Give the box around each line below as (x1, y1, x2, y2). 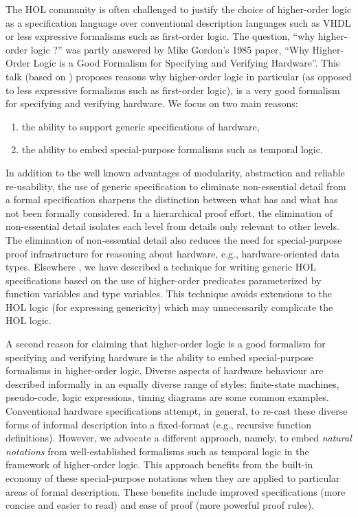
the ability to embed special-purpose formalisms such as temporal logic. (21, 142, 323, 157)
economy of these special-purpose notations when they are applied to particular (5, 471, 340, 485)
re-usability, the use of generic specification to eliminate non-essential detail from (5, 179, 346, 193)
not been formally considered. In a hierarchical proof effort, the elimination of (5, 205, 333, 220)
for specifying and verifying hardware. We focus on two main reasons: (5, 96, 298, 111)
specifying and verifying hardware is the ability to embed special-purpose (5, 349, 313, 364)
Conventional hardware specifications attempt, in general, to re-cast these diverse (5, 404, 348, 418)
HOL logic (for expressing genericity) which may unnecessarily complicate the (5, 299, 333, 314)
